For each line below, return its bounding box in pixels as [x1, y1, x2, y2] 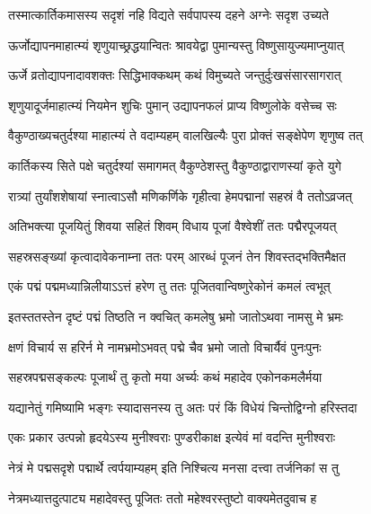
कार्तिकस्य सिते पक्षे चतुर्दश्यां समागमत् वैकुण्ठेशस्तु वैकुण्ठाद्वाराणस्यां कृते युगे [8, 155, 341, 174]
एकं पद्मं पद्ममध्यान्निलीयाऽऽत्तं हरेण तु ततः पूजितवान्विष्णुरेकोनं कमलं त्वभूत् [8, 277, 331, 296]
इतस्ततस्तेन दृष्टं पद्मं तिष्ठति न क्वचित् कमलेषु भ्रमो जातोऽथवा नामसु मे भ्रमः [8, 306, 343, 325]
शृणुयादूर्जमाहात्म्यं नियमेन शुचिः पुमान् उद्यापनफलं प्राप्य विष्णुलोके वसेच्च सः [8, 95, 337, 114]
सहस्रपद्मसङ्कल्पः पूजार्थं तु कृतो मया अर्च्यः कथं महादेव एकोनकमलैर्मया [8, 368, 322, 386]
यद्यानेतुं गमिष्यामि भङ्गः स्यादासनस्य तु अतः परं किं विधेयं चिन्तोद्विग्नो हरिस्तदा [8, 397, 358, 416]
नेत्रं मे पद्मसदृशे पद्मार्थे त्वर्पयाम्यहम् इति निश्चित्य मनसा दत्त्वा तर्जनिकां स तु [8, 457, 339, 476]
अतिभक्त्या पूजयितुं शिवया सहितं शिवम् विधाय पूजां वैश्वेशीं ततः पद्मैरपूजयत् [8, 217, 337, 235]
